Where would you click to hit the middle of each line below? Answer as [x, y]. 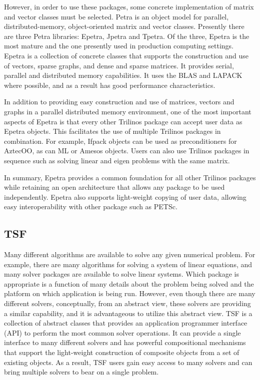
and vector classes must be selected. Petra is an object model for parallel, [116, 16]
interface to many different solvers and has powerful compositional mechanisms [125, 342]
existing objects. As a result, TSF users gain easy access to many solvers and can [128, 362]
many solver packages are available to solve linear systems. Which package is [121, 274]
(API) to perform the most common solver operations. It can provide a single [122, 332]
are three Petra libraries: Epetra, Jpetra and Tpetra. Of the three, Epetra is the [127, 36]
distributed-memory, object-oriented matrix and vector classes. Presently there [124, 26]
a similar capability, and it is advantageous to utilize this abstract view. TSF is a [128, 313]
